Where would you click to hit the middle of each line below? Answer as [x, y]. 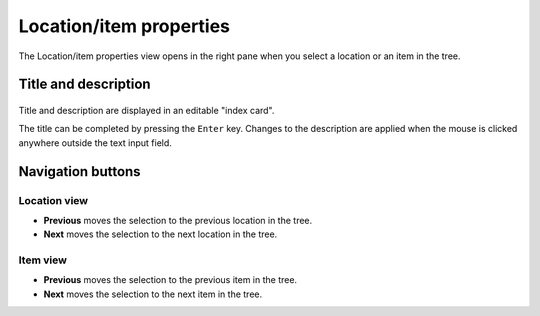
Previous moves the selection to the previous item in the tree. [170, 280]
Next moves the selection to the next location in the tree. [160, 234]
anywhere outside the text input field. [95, 142]
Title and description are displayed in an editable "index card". [146, 110]
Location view [53, 200]
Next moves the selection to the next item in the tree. [153, 294]
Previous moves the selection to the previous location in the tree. [178, 220]
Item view [42, 260]
